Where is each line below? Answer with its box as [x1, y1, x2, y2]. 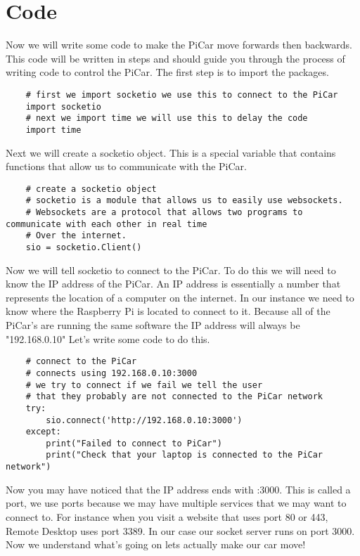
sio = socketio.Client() [25, 243, 142, 252]
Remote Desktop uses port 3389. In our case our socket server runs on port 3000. [6, 523, 355, 538]
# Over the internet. [25, 231, 127, 241]
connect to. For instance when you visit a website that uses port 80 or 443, [6, 509, 328, 524]
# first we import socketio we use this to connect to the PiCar [25, 89, 338, 100]
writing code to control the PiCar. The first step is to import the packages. [6, 65, 329, 79]
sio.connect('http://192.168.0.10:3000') [46, 415, 243, 425]
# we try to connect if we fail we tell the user [25, 380, 263, 390]
